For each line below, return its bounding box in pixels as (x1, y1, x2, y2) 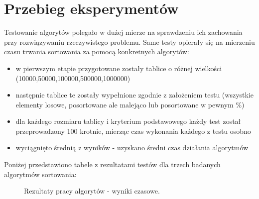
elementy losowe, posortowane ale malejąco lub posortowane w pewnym (15, 99, 234, 109)
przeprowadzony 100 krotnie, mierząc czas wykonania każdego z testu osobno (15, 125, 251, 136)
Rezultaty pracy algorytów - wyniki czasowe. (24, 186, 160, 196)
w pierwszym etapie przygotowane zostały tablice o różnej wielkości (15, 63, 222, 73)
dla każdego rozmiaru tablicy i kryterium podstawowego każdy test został (15, 116, 241, 126)
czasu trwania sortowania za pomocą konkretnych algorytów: (4, 46, 189, 57)
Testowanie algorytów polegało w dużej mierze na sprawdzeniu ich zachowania (4, 27, 243, 37)
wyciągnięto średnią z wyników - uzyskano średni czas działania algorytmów (15, 142, 249, 153)
